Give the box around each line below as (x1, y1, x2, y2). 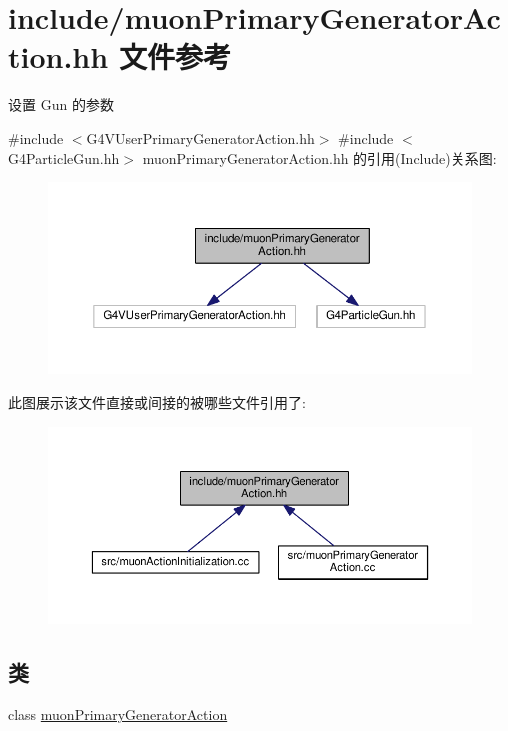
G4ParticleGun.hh (8, 147, 120, 168)
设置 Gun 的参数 (8, 94, 114, 115)
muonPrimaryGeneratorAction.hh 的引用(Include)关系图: (142, 147, 497, 168)
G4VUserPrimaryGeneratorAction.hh (86, 127, 315, 148)
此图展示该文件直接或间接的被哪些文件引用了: (8, 392, 306, 413)
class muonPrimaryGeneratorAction (8, 704, 228, 725)
